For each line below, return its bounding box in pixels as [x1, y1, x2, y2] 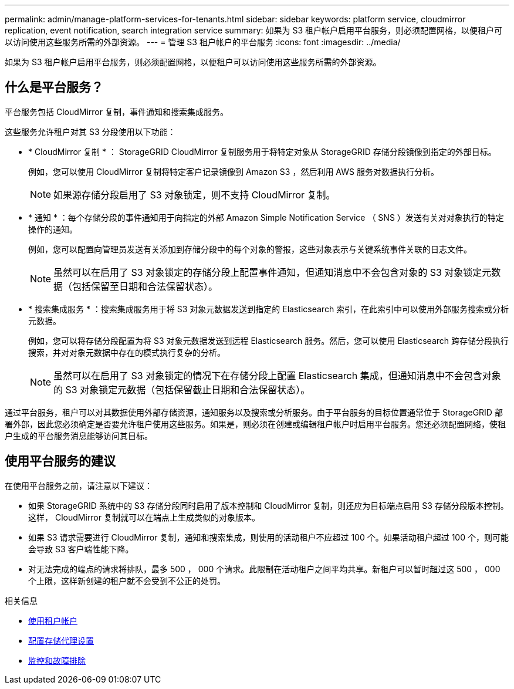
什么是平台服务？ [5, 80, 103, 95]
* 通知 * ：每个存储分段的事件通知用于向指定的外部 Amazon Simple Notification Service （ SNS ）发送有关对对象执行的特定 [28, 212, 504, 222]
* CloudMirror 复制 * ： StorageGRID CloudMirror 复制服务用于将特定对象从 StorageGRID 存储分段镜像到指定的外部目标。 [28, 146, 496, 157]
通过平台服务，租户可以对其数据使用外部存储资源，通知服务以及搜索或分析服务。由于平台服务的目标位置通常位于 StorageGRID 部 [5, 407, 503, 417]
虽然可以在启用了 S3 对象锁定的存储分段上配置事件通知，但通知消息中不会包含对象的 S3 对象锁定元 [53, 266, 492, 278]
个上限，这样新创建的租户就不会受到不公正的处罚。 [28, 575, 225, 586]
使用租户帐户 [28, 615, 77, 626]
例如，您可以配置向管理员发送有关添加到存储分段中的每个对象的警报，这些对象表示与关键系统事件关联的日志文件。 [28, 244, 472, 254]
